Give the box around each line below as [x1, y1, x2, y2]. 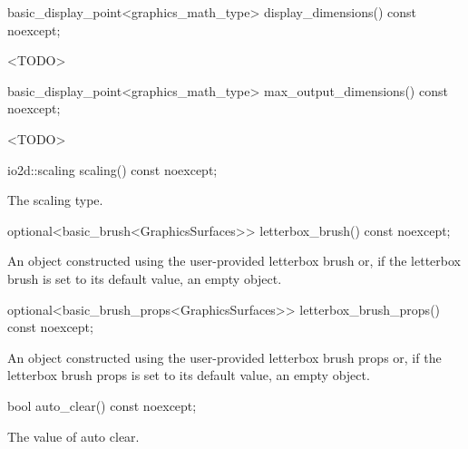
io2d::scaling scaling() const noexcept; [7, 160, 218, 179]
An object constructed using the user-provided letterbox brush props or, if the [7, 347, 442, 366]
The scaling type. [7, 190, 103, 210]
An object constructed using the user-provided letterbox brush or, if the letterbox [7, 251, 461, 270]
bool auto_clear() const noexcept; [7, 395, 197, 415]
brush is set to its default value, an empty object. [7, 268, 282, 288]
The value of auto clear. [7, 426, 140, 445]
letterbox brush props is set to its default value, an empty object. [7, 366, 370, 385]
